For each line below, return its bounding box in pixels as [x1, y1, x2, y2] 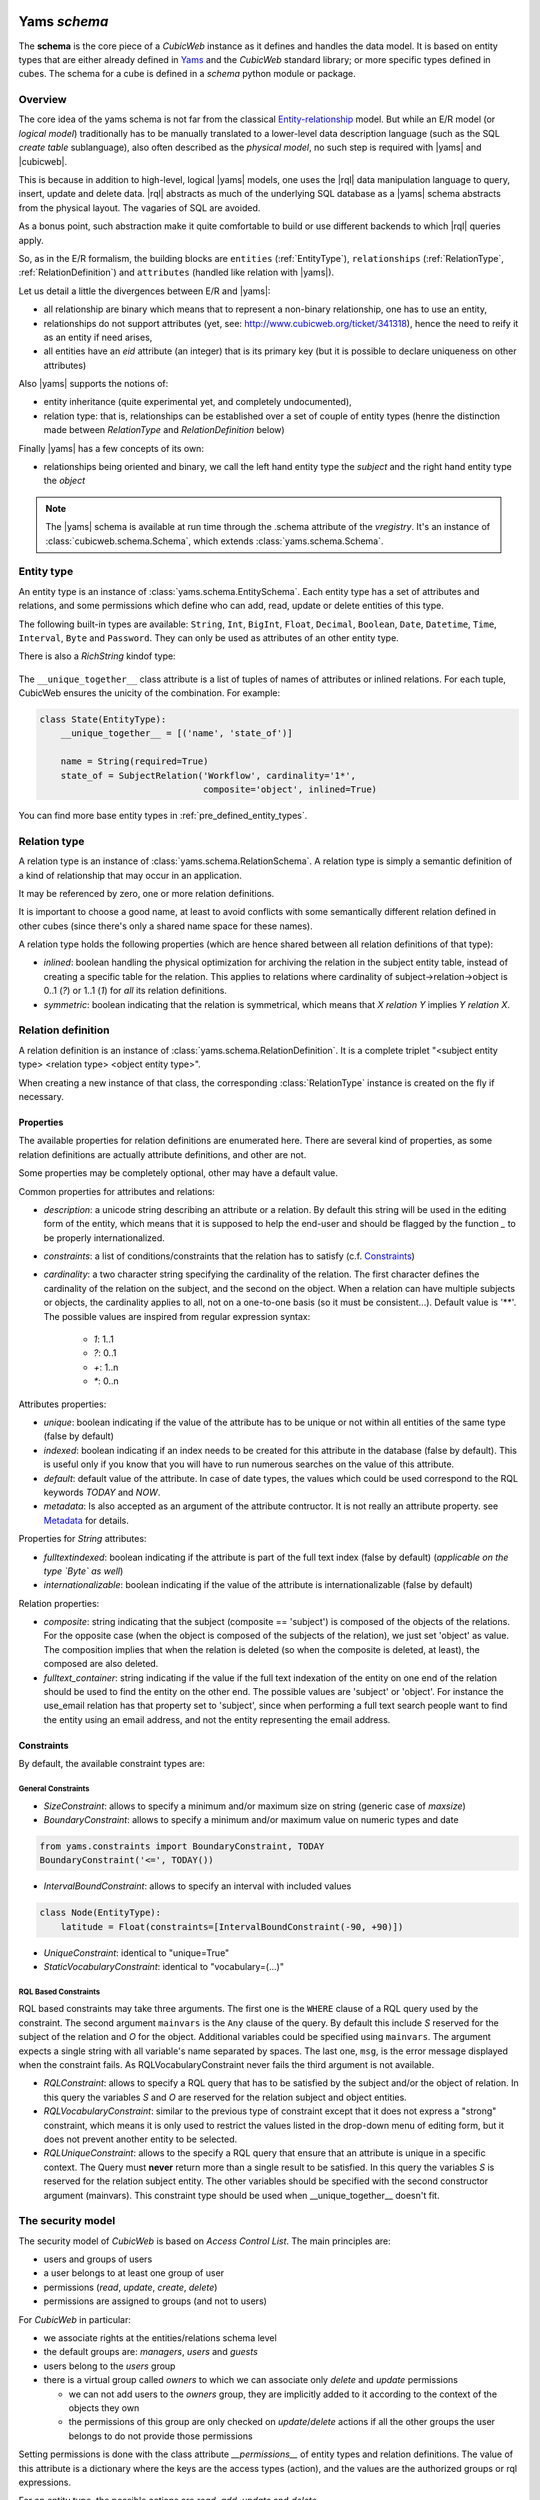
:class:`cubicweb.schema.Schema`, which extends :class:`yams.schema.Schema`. [45, 535, 384, 547]
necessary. [18, 1090, 65, 1102]
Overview [18, 93, 67, 107]
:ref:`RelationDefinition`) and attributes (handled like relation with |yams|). [18, 266, 335, 279]
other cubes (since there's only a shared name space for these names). [18, 920, 314, 932]
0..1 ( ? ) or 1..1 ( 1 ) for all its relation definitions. [43, 985, 227, 997]
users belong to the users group [43, 2360, 176, 2372]
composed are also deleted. [43, 1658, 159, 1670]
